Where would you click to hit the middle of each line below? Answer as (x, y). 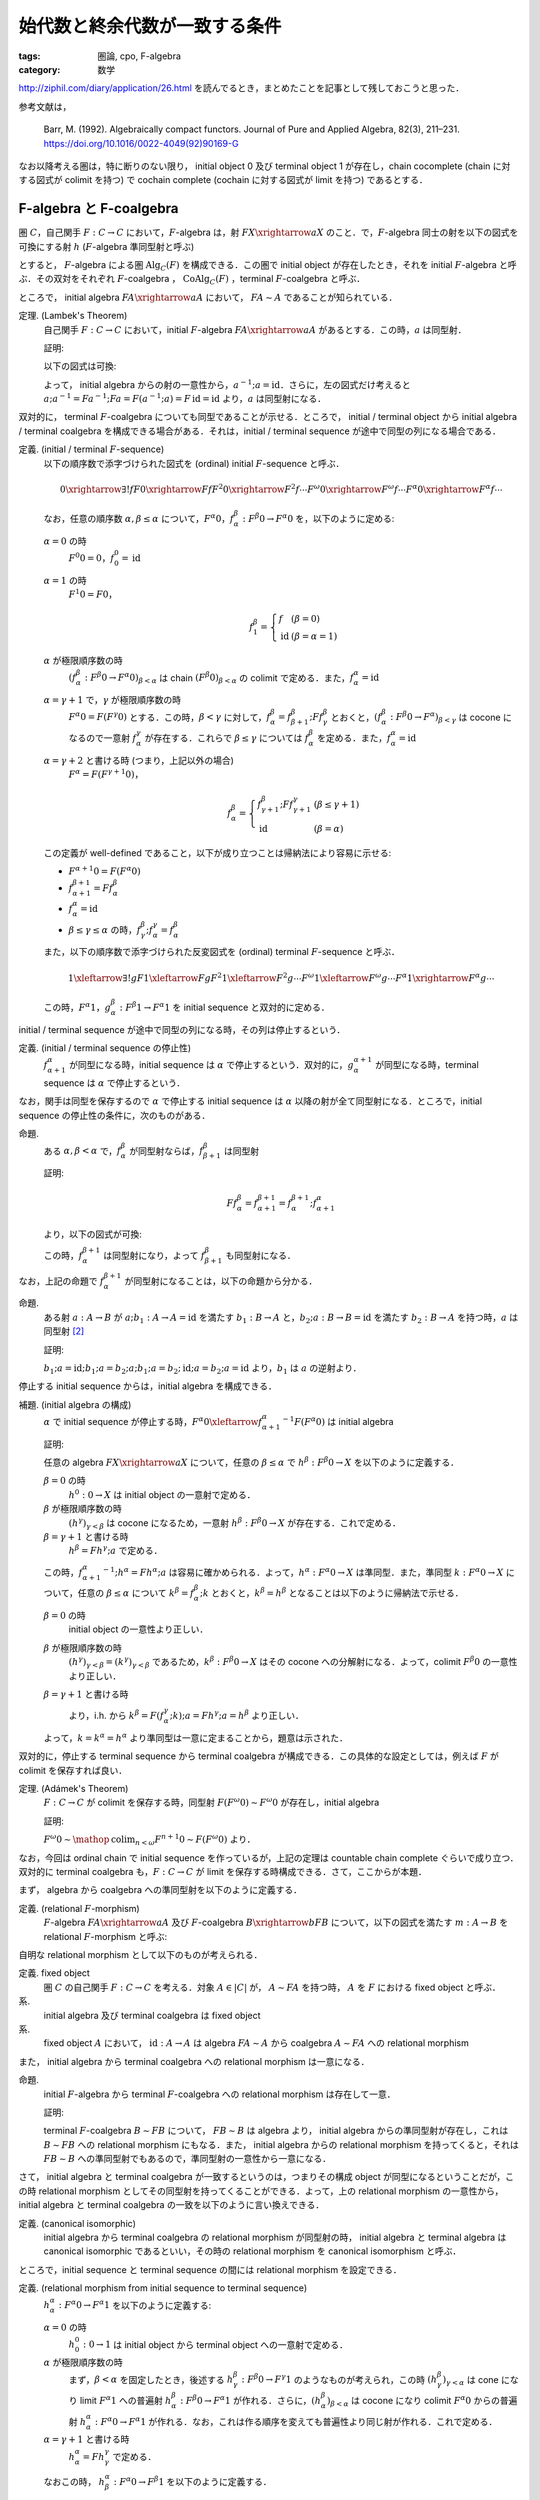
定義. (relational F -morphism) (79, 1908)
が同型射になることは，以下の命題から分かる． (221, 1281)
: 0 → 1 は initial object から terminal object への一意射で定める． (215, 2344)
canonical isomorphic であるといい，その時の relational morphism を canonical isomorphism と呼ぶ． (252, 2251)
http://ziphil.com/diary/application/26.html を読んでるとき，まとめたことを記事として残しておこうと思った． (241, 88)
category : (39, 69)
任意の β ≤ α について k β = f (136, 1592)
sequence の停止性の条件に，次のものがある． (114, 1115)
